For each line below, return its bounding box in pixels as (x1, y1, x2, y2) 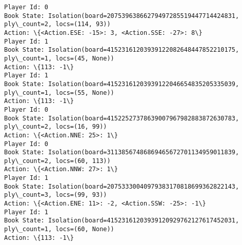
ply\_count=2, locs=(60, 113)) (4, 157, 111, 165)
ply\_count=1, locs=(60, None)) (4, 226, 114, 233)
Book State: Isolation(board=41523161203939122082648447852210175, (4, 46, 239, 54)
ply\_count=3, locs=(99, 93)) (4, 191, 107, 199)
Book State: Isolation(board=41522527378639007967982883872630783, (4, 114, 239, 122)
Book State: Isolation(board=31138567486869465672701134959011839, (4, 149, 239, 156)
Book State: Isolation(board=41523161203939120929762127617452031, (4, 217, 239, 224)
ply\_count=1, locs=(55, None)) (4, 89, 114, 96)
